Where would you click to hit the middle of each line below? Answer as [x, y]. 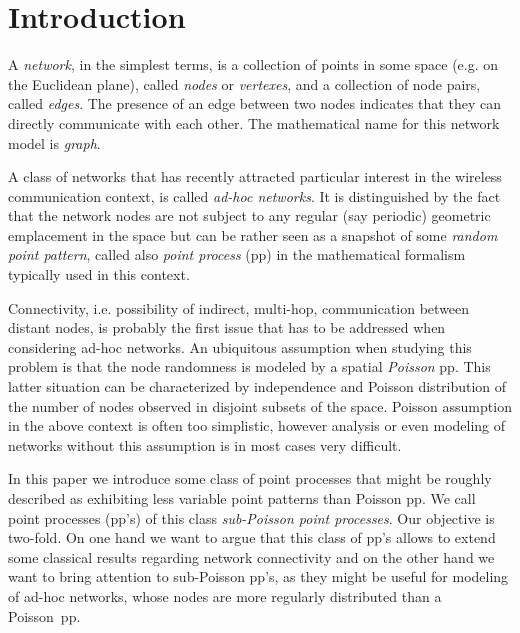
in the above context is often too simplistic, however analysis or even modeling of [257, 425]
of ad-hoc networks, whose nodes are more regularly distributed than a [225, 595]
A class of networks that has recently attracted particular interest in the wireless [255, 176]
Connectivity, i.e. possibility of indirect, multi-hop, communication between [239, 307]
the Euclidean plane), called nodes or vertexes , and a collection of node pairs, [244, 83]
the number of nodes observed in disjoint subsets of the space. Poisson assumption [260, 405]
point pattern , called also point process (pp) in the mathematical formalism [237, 254]
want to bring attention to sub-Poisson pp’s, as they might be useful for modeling [258, 576]
